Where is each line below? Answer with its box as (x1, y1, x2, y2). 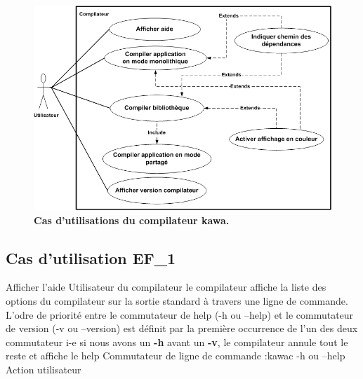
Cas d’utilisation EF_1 (6, 247, 176, 268)
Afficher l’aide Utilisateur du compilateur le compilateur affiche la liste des (6, 280, 326, 294)
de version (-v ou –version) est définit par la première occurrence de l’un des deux (6, 321, 358, 336)
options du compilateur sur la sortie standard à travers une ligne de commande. (6, 293, 348, 308)
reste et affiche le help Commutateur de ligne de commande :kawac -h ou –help (6, 348, 345, 363)
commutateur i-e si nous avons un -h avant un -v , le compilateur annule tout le (6, 334, 348, 349)
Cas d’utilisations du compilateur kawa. (34, 212, 230, 227)
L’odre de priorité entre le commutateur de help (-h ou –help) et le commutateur (6, 307, 354, 322)
